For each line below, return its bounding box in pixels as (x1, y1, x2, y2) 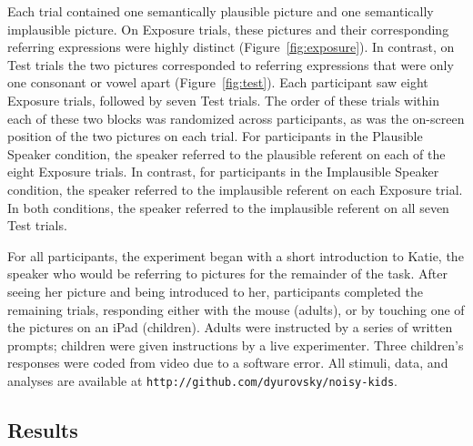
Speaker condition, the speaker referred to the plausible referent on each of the (7, 144, 446, 163)
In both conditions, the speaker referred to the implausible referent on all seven (7, 198, 449, 217)
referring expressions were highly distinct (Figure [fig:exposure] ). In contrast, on (7, 37, 455, 56)
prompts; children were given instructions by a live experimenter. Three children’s (7, 335, 464, 354)
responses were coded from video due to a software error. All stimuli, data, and (7, 353, 448, 372)
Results (7, 415, 78, 443)
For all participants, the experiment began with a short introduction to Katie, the (7, 246, 464, 265)
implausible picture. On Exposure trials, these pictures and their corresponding (7, 19, 449, 38)
